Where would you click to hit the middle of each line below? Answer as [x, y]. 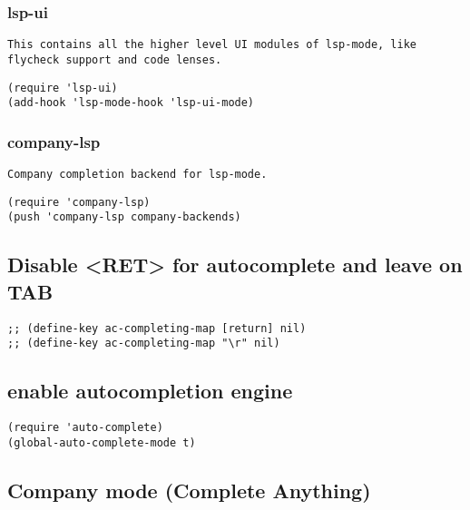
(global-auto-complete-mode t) [102, 442]
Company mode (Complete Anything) [189, 490]
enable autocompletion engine [150, 391]
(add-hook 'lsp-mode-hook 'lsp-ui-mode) [131, 103]
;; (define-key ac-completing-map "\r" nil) [144, 343]
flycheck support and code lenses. [115, 59]
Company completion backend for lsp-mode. [137, 175]
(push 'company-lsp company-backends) [124, 217]
